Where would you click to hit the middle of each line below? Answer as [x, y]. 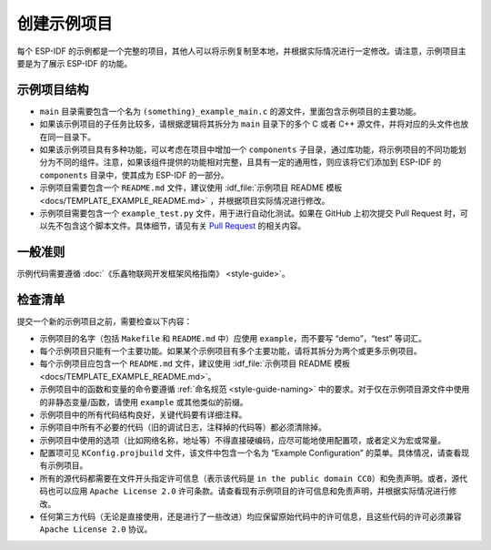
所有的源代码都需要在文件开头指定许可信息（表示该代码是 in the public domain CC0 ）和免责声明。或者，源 [250, 478]
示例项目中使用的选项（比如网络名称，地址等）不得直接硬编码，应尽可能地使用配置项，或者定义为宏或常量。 [242, 440]
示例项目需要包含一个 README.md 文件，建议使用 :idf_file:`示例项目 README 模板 [191, 188]
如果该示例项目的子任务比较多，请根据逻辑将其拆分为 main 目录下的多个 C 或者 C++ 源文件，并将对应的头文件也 [250, 124]
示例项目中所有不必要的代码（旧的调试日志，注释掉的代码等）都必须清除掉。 [183, 427]
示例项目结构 [53, 90]
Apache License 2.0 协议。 [96, 529]
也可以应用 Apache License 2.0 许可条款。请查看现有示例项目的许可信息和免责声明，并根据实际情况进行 [248, 491]
